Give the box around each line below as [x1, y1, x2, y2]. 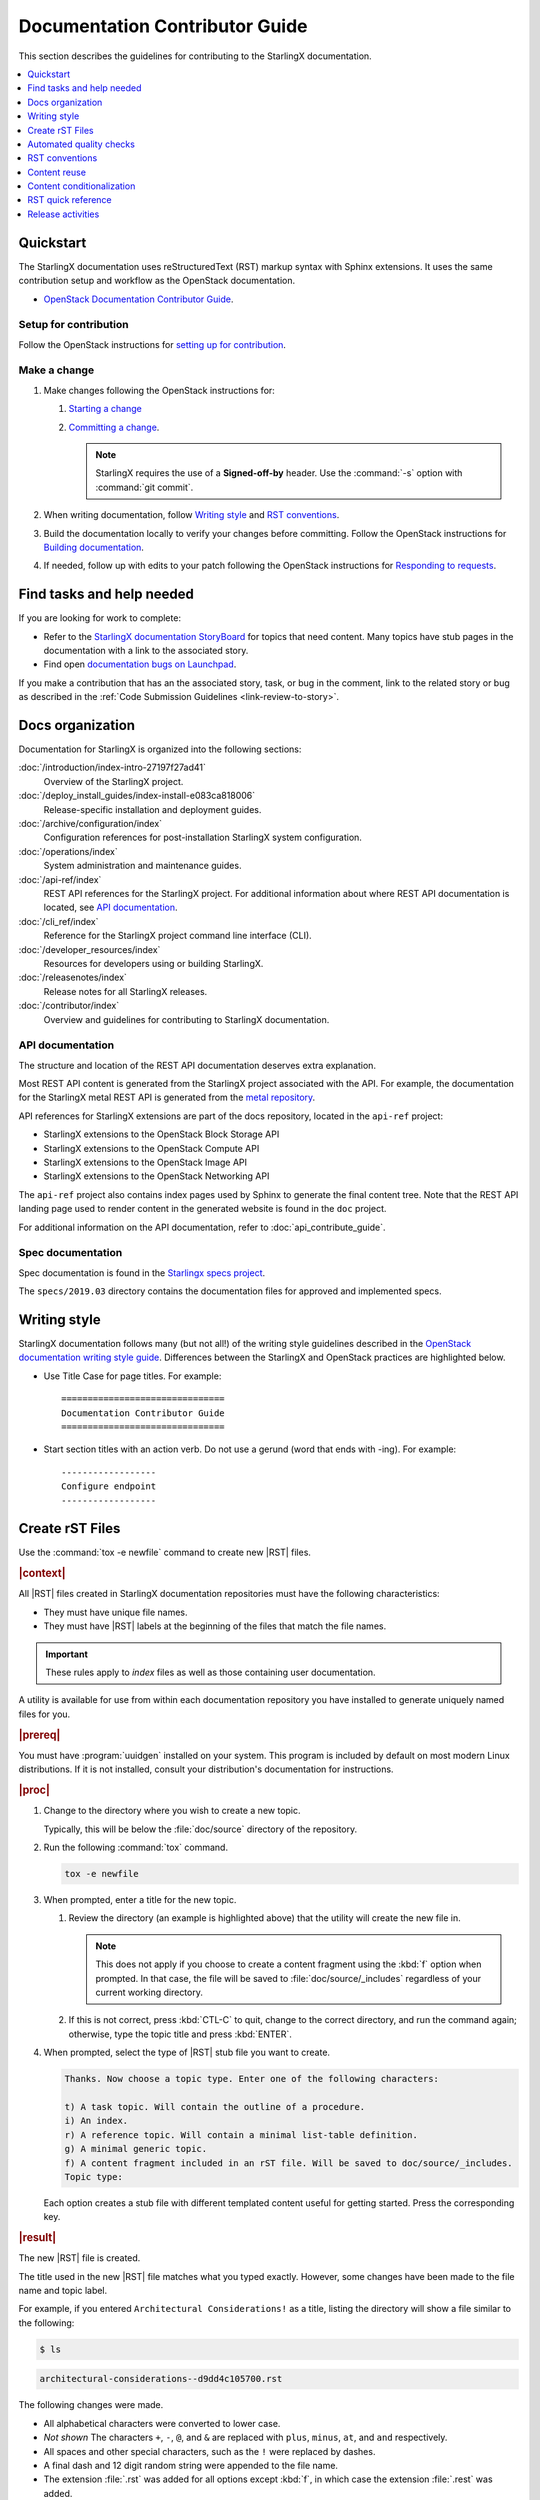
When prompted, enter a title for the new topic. [43, 1894, 237, 1906]
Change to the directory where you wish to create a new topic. [43, 1805, 301, 1817]
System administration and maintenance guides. [43, 860, 242, 872]
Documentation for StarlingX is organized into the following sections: [18, 743, 302, 755]
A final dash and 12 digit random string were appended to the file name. [43, 2459, 339, 2471]
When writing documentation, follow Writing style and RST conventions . [43, 509, 340, 521]
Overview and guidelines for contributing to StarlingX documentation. [43, 1013, 330, 1025]
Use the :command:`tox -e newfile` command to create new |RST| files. [18, 1546, 312, 1559]
